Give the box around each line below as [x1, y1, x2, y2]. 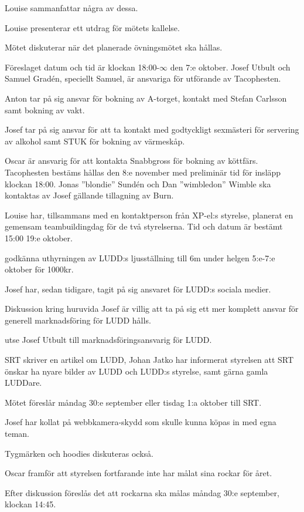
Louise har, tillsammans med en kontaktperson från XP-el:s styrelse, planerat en [5, 208, 293, 221]
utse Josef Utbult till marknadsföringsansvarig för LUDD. [5, 334, 212, 346]
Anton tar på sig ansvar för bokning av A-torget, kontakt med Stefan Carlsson [5, 92, 287, 104]
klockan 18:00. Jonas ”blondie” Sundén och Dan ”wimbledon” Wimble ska [5, 177, 271, 190]
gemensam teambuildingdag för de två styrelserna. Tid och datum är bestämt [5, 220, 283, 233]
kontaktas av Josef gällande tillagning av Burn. [5, 189, 174, 201]
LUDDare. [5, 376, 42, 389]
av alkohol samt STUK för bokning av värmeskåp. [5, 134, 185, 147]
